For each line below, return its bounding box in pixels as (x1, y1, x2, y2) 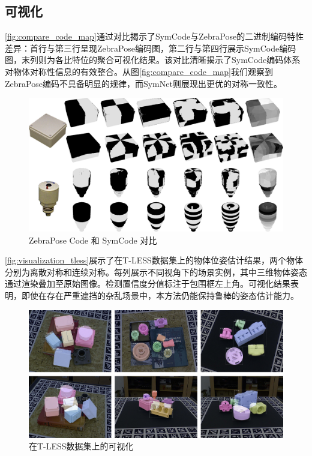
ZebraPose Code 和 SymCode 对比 (29, 233, 157, 246)
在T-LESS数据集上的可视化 (29, 440, 134, 452)
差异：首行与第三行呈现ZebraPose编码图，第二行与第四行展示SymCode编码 (5, 41, 296, 54)
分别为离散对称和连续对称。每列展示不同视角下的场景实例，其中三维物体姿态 (5, 265, 307, 278)
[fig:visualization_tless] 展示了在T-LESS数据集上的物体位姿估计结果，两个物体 (5, 254, 303, 266)
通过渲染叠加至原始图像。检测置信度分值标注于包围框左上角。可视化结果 (5, 277, 290, 290)
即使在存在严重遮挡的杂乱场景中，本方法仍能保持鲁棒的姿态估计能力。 (21, 289, 299, 301)
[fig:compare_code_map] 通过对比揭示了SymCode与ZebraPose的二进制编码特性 (5, 30, 304, 43)
